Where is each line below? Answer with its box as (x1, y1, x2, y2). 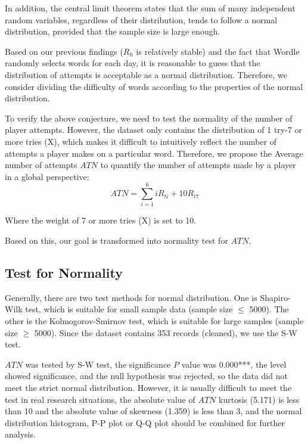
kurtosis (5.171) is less (219, 393, 300, 405)
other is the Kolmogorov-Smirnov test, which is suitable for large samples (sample (5, 315, 304, 327)
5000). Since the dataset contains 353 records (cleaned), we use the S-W (34, 326, 297, 339)
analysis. (5, 428, 36, 440)
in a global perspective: (5, 170, 89, 182)
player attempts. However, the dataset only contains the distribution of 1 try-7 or (5, 123, 303, 136)
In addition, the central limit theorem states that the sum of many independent (5, 2, 295, 14)
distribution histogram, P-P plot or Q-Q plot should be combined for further (5, 416, 285, 429)
